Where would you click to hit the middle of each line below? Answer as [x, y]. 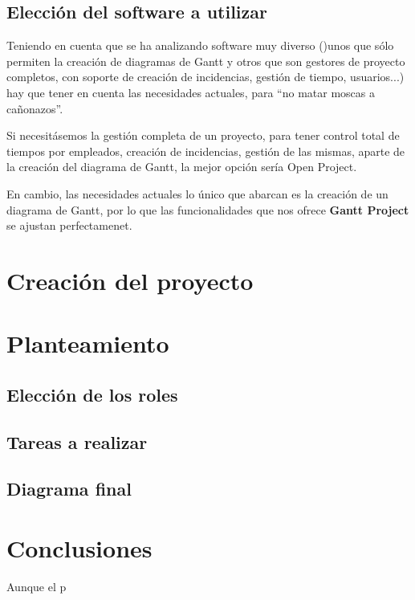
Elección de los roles [92, 394]
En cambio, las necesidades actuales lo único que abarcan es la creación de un [197, 193]
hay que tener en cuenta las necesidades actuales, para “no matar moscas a [191, 92]
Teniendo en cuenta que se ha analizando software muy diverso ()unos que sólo [200, 45]
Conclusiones [79, 548]
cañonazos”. [35, 108]
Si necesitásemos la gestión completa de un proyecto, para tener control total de [203, 135]
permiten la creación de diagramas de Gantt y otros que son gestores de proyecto [206, 61]
